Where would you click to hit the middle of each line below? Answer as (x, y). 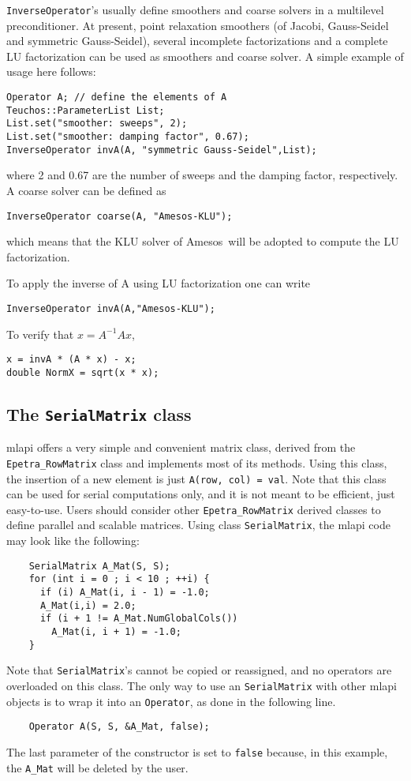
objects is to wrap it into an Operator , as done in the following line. (171, 701)
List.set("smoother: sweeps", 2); (97, 124)
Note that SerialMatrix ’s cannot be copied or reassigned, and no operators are (199, 670)
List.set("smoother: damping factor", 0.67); (128, 137)
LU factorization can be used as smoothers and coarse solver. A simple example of (205, 56)
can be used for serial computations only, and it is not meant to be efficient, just (201, 494)
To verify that (40, 334)
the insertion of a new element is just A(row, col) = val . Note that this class (196, 478)
